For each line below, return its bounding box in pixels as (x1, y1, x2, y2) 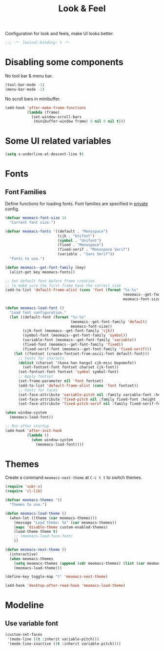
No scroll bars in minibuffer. (5, 96, 61, 102)
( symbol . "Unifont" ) (57, 238, 102, 243)
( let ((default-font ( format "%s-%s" (9, 314, 86, 319)
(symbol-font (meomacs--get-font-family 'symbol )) (22, 333, 128, 338)
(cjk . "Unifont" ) (57, 234, 95, 238)
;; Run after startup (5, 424, 49, 429)
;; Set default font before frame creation (5, 278, 95, 284)
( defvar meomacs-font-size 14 (5, 215, 67, 221)
